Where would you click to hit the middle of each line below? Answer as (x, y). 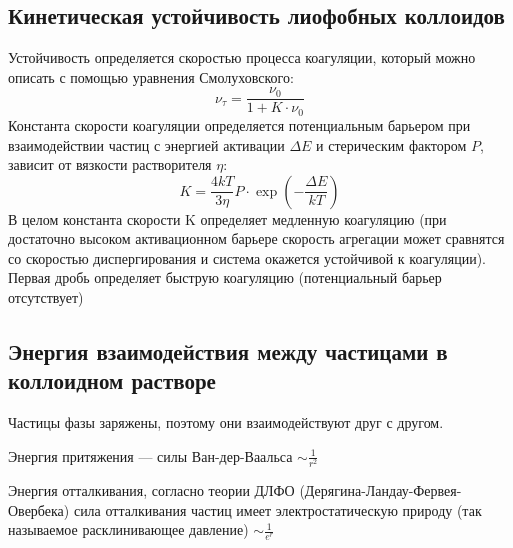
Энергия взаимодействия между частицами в (228, 351)
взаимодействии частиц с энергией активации (146, 144)
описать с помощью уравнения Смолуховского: (151, 76)
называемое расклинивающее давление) (128, 529)
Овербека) (39, 509)
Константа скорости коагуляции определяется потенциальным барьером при (239, 124)
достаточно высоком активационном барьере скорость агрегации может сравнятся (256, 238)
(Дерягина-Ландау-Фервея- (380, 489)
